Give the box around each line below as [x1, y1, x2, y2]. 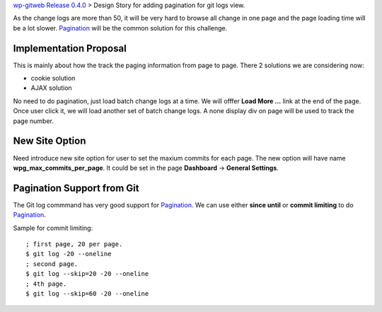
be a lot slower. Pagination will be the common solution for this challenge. [13, 23, 228, 32]
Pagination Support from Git [13, 182, 139, 194]
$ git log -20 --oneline [25, 250, 112, 258]
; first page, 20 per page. [25, 241, 123, 248]
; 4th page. [25, 279, 67, 288]
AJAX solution [30, 83, 72, 92]
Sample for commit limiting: [13, 224, 93, 232]
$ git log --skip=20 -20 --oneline [25, 270, 149, 278]
